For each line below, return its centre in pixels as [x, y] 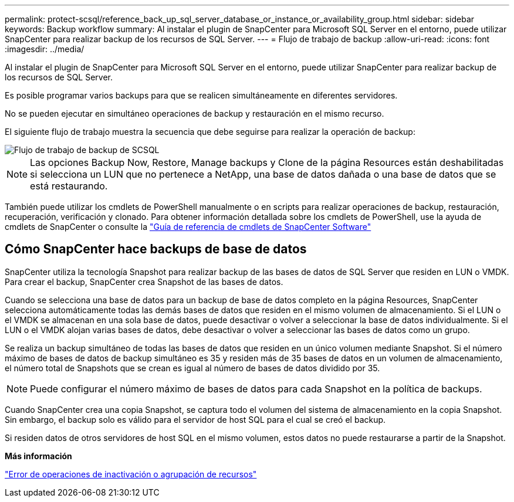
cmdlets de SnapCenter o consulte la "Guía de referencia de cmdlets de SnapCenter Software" [188, 227]
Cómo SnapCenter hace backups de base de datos [156, 249]
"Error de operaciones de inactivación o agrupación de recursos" [131, 474]
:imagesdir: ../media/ [45, 49]
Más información [38, 456]
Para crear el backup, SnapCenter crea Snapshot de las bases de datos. [144, 281]
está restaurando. [69, 186]
